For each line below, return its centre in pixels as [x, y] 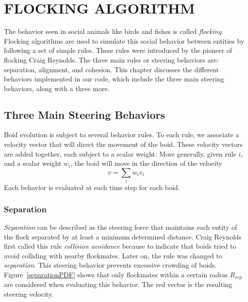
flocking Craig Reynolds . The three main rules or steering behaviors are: [111, 59]
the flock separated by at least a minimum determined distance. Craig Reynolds [123, 236]
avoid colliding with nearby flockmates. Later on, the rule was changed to [113, 255]
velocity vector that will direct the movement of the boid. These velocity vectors [123, 144]
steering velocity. [29, 294]
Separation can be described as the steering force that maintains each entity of [121, 227]
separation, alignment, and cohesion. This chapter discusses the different [112, 69]
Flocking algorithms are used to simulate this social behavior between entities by [124, 40]
